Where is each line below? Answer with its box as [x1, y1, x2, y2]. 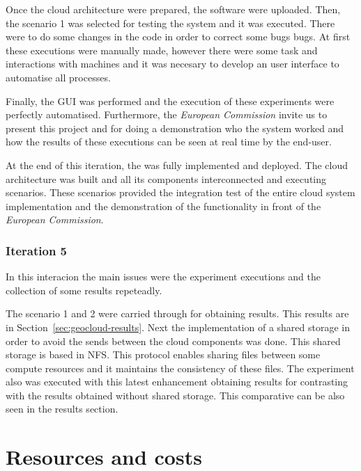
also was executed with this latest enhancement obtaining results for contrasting [6, 374, 348, 389]
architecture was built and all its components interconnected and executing [6, 171, 327, 186]
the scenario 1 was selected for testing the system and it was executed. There [6, 15, 335, 30]
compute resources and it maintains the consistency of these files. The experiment [6, 360, 355, 375]
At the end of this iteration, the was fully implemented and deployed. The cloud [6, 157, 348, 172]
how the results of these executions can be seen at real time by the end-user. [6, 134, 332, 149]
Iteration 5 [6, 241, 68, 259]
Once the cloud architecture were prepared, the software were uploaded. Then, [6, 2, 341, 16]
